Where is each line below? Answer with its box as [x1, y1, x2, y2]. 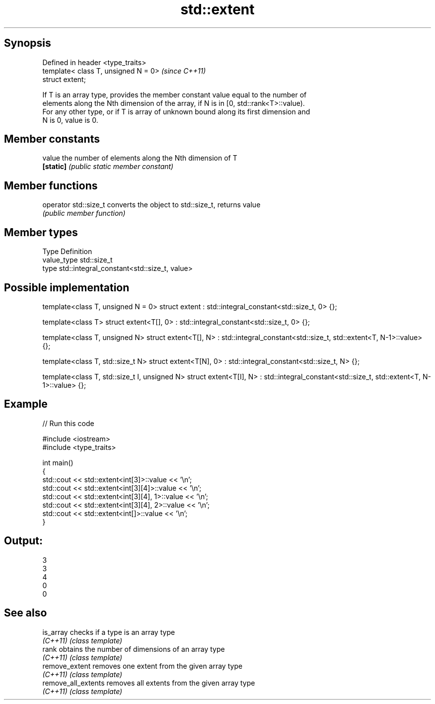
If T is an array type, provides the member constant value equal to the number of [42, 90, 307, 99]
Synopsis [4, 37, 51, 50]
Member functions [4, 179, 98, 192]
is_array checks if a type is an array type [42, 627, 175, 636]
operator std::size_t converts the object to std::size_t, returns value [42, 200, 261, 209]
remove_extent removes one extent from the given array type [42, 661, 243, 670]
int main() [42, 458, 73, 467]
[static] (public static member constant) [42, 162, 174, 171]
